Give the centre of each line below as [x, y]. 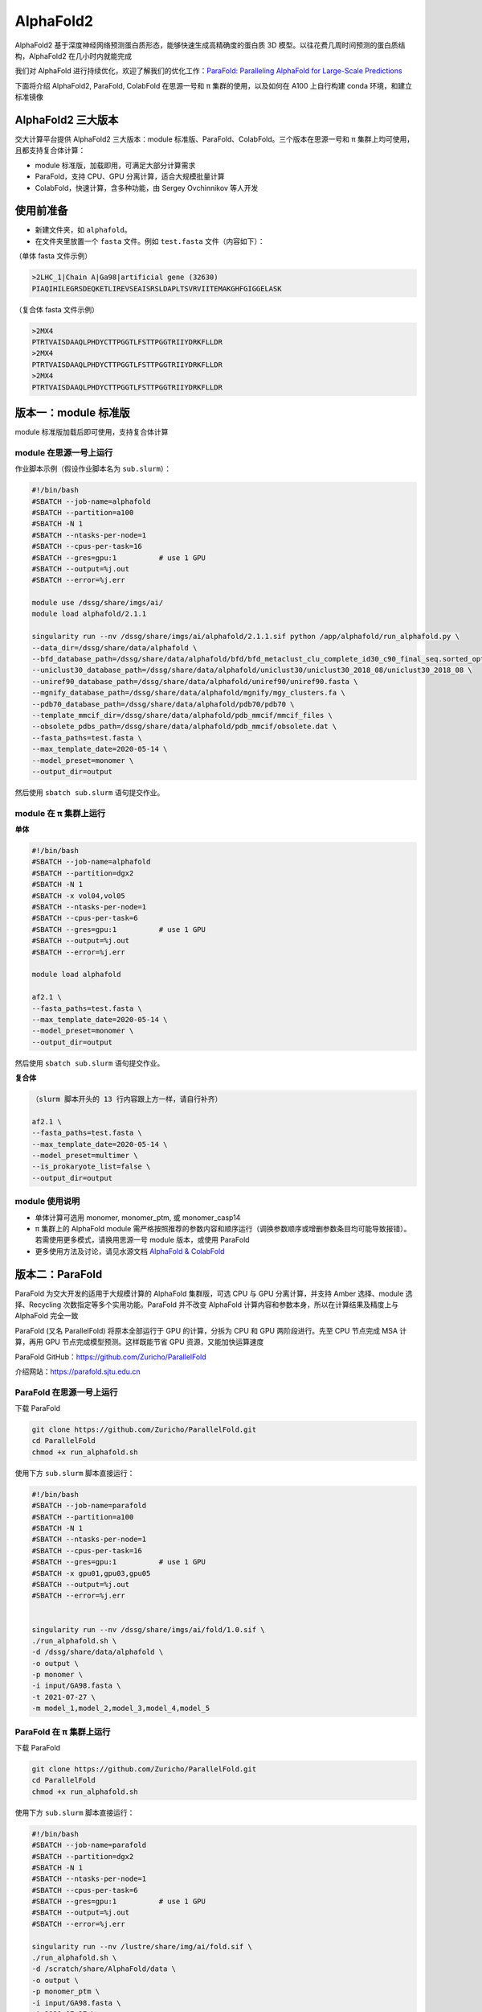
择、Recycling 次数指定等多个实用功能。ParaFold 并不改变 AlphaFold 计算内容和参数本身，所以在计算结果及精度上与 [207, 1305]
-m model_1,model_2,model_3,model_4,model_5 [121, 1709]
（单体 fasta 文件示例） [53, 256]
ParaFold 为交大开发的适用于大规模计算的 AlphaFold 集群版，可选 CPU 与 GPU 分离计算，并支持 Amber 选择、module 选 [214, 1293]
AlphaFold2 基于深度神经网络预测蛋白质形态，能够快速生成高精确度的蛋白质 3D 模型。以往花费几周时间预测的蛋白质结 [210, 45]
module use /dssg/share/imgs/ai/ [98, 603]
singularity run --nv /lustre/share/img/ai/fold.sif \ [142, 1946]
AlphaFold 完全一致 [47, 1316]
